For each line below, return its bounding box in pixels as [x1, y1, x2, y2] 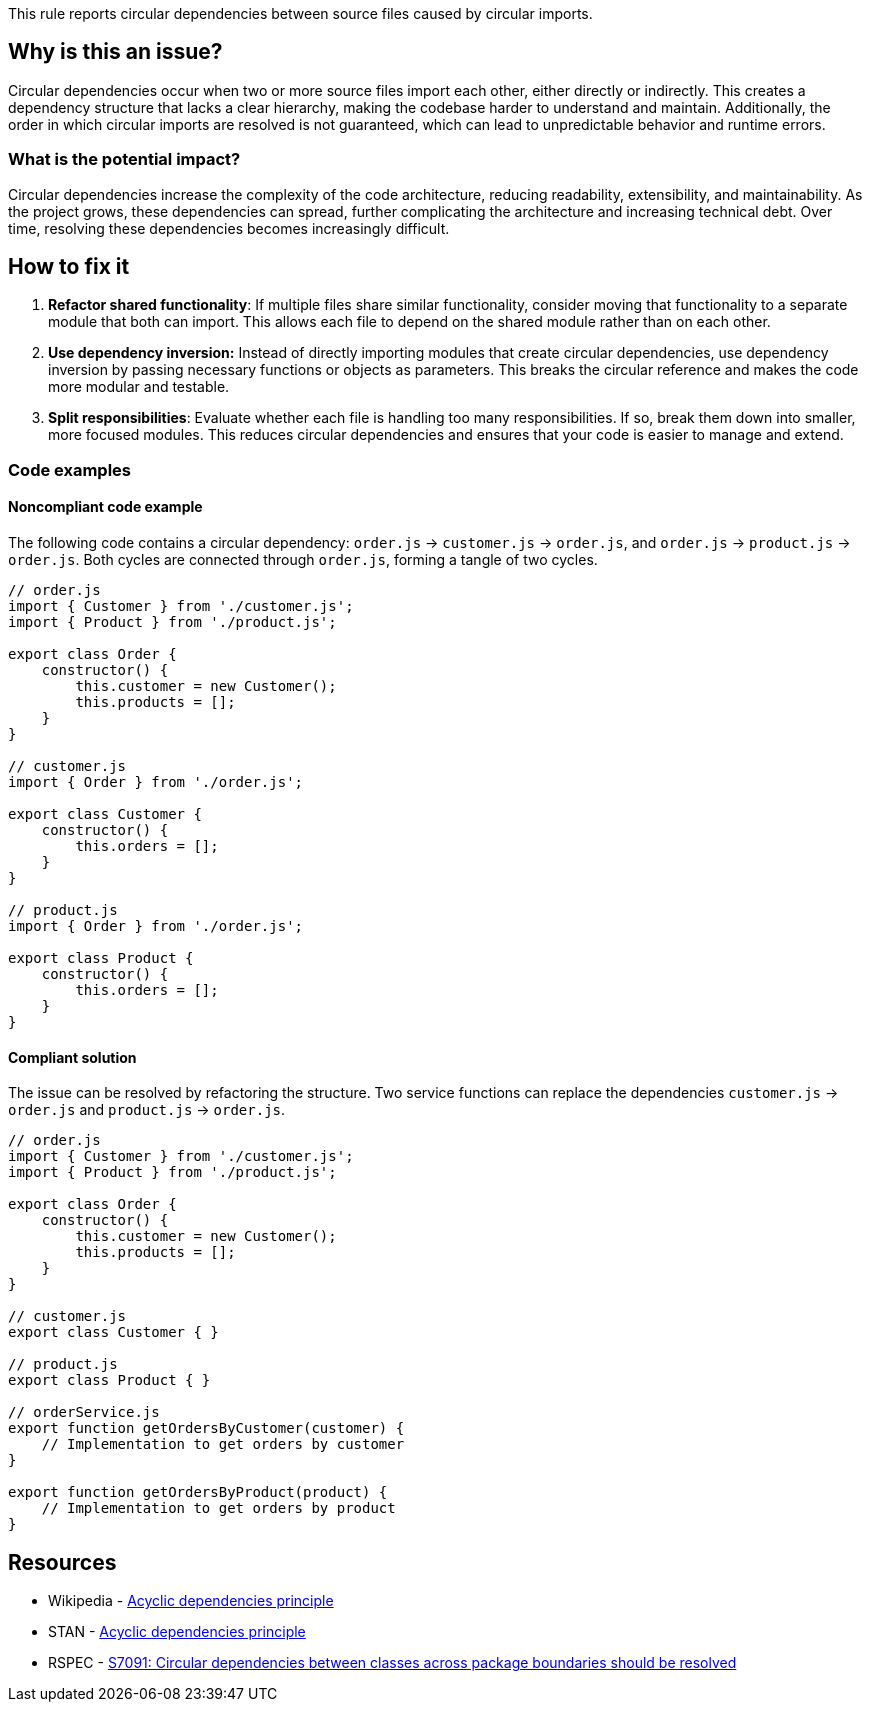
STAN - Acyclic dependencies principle [48, 1623, 306, 1641]
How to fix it [8, 254, 130, 280]
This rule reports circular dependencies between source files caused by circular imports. [8, 5, 593, 22]
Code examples [8, 459, 132, 480]
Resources [8, 1549, 117, 1575]
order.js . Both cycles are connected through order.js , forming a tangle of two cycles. [8, 551, 598, 569]
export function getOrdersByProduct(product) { [8, 1484, 388, 1501]
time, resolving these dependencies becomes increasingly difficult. [8, 219, 450, 237]
